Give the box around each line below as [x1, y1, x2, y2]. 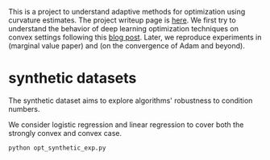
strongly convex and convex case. [8, 128, 123, 137]
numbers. [8, 104, 40, 113]
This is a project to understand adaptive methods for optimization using [8, 7, 246, 16]
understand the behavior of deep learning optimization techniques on [8, 24, 239, 33]
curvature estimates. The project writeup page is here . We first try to [8, 15, 236, 25]
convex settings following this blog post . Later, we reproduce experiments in [8, 32, 262, 42]
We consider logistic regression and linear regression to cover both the [8, 120, 244, 129]
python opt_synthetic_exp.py [8, 144, 106, 152]
